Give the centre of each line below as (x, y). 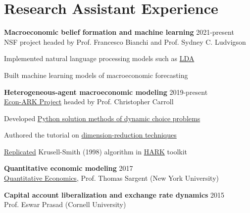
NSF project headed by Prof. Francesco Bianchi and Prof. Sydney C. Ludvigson (125, 41)
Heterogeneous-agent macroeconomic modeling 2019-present (106, 92)
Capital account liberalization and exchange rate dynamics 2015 (114, 194)
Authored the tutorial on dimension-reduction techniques (90, 135)
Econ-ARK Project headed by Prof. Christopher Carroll (89, 102)
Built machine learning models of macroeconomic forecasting (96, 75)
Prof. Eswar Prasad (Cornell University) (65, 204)
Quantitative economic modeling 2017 (69, 168)
